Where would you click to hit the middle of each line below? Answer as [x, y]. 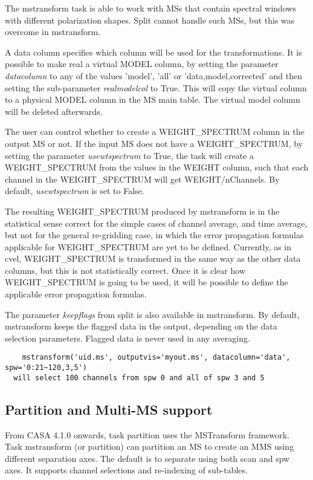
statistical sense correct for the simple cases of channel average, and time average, [156, 223]
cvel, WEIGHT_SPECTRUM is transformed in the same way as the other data [153, 258]
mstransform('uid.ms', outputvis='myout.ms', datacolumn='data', [156, 358]
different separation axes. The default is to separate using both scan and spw [147, 458]
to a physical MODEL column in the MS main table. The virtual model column [153, 99]
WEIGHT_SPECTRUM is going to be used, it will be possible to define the [147, 282]
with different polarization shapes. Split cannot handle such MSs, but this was [150, 20]
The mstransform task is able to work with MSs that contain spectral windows [151, 8]
